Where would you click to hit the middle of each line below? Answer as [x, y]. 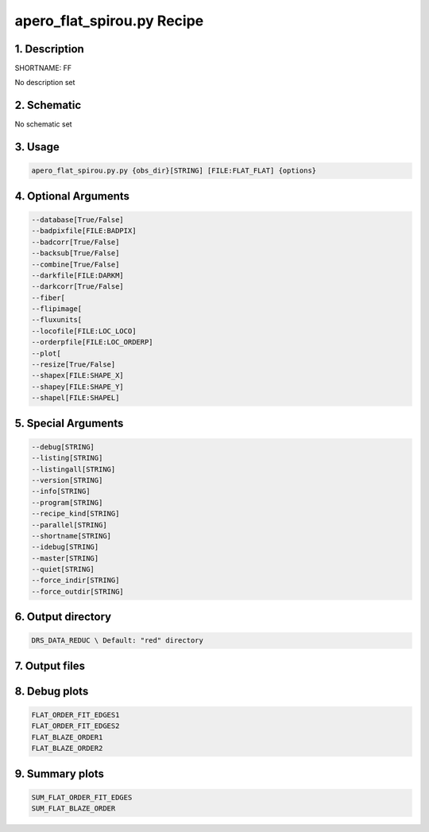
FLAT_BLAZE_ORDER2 [67, 748]
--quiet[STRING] [63, 570]
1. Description [50, 49]
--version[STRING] [67, 480]
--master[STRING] [65, 558]
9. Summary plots [60, 774]
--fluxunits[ [57, 320]
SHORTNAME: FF [43, 68]
